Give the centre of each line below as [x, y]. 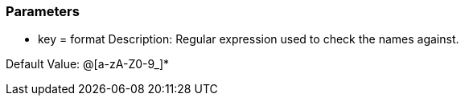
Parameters [43, 11]
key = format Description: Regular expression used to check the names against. [249, 39]
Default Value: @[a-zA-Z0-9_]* [88, 64]
